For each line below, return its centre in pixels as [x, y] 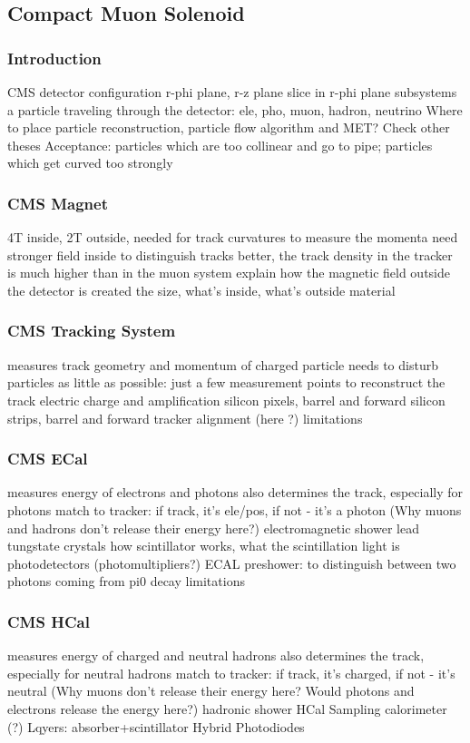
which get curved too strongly [90, 163]
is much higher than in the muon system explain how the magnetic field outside [229, 273]
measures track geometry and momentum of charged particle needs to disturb [223, 364]
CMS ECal [48, 459]
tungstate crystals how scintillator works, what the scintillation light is [204, 546]
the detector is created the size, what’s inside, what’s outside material [201, 290]
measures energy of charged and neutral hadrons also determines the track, [216, 655]
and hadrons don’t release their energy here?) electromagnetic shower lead [213, 528]
